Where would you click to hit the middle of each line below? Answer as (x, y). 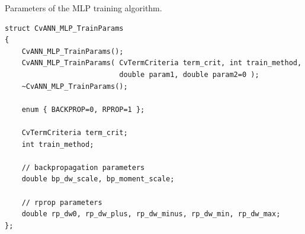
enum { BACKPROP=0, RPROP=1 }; (83, 109)
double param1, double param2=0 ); (189, 74)
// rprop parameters (62, 202)
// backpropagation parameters (83, 167)
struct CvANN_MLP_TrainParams (64, 28)
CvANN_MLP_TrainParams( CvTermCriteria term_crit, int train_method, (162, 63)
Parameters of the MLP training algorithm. (84, 8)
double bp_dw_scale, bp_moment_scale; (98, 179)
